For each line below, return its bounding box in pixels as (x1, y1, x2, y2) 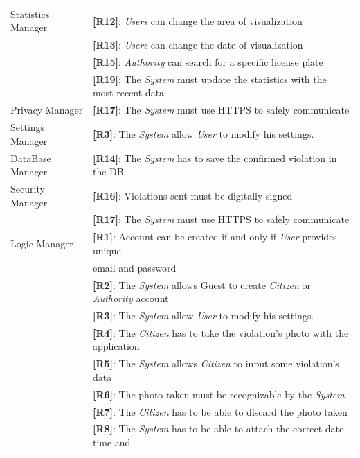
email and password (92, 260, 177, 274)
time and (92, 435, 131, 450)
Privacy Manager (10, 103, 83, 117)
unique (92, 243, 121, 257)
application (92, 339, 140, 353)
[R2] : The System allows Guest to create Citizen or (92, 277, 312, 292)
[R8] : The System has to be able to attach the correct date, (92, 421, 347, 436)
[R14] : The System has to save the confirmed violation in (92, 150, 337, 165)
